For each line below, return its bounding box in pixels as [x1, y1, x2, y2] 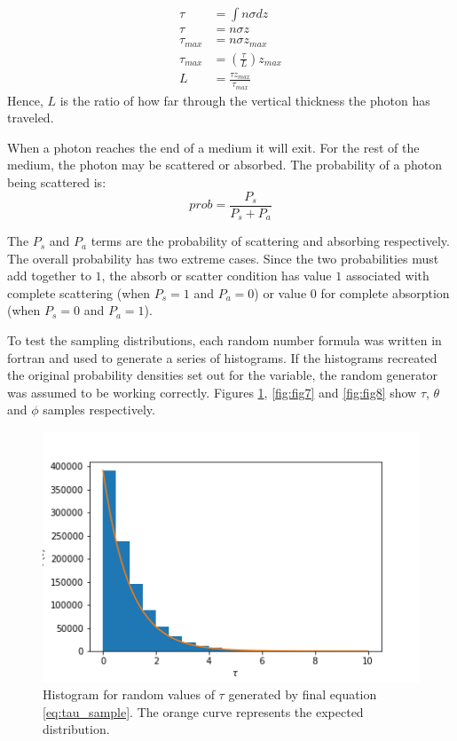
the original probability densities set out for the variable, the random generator [7, 366, 438, 384]
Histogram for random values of [43, 685, 215, 704]
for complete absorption [320, 283, 450, 302]
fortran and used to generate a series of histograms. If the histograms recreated [7, 348, 437, 367]
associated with [345, 266, 429, 285]
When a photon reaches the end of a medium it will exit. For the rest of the [7, 138, 420, 156]
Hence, [7, 91, 43, 109]
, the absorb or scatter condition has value [101, 266, 332, 285]
